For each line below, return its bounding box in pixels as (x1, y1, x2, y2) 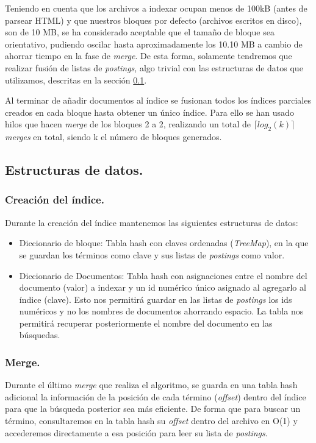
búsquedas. (19, 328, 60, 341)
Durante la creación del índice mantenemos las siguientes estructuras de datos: (5, 216, 298, 229)
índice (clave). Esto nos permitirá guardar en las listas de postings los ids (19, 292, 292, 305)
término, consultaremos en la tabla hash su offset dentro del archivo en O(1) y (5, 414, 298, 427)
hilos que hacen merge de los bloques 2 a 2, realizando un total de (5, 118, 251, 130)
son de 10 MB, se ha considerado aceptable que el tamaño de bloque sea (5, 26, 275, 38)
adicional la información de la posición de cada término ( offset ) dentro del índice (5, 390, 306, 403)
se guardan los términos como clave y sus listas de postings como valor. (19, 248, 285, 261)
